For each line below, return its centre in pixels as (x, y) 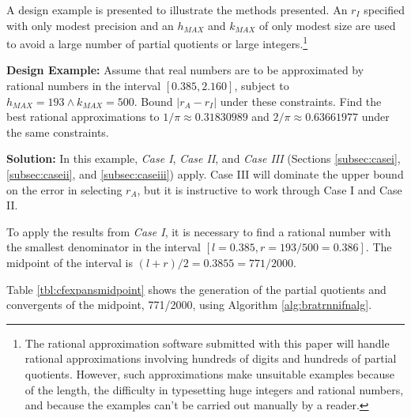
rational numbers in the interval (84, 86)
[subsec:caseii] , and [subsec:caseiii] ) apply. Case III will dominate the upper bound (205, 174)
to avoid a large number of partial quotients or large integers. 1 (157, 42)
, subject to (262, 86)
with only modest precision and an (90, 25)
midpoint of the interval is (70, 262)
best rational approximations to (83, 117)
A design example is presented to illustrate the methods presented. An (177, 9)
